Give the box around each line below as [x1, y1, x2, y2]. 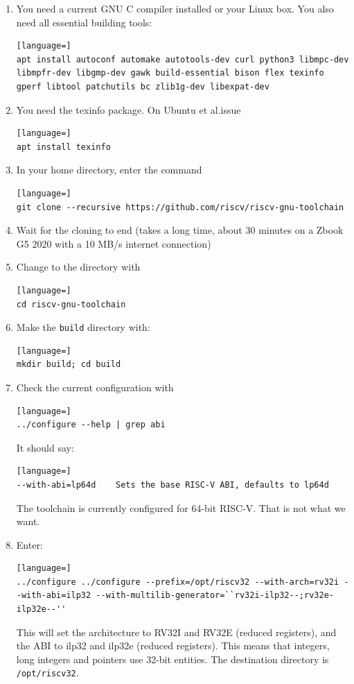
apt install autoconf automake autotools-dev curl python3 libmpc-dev [16, 54, 349, 65]
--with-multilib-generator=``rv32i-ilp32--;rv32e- [96, 590, 334, 601]
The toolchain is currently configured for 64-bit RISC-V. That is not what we [16, 500, 346, 515]
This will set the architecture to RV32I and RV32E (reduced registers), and [16, 624, 337, 639]
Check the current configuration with [16, 379, 174, 394]
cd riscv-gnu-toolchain [16, 299, 126, 309]
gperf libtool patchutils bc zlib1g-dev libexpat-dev [16, 81, 269, 92]
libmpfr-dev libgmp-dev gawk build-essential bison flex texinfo [16, 68, 324, 78]
